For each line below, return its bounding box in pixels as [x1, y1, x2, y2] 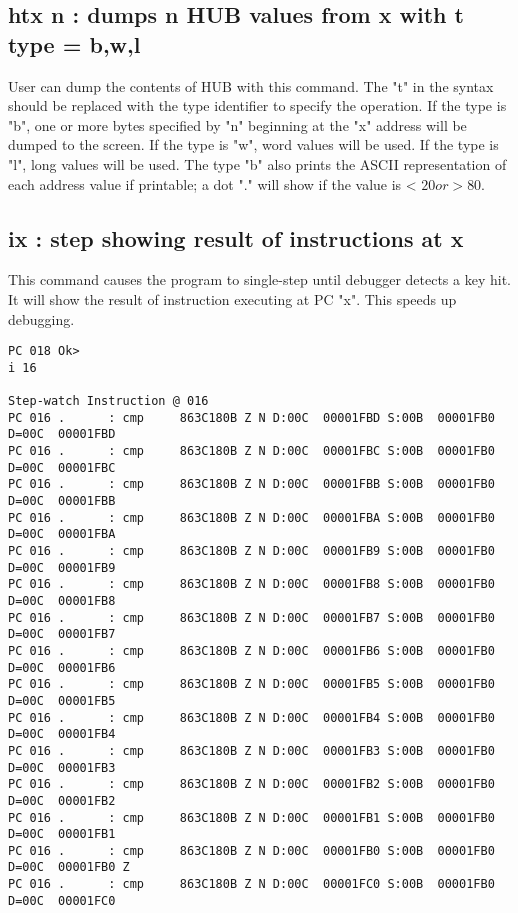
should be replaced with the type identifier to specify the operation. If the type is [8, 95, 507, 116]
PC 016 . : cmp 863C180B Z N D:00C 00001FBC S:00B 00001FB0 [8, 444, 495, 459]
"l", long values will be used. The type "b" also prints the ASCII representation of [8, 153, 507, 174]
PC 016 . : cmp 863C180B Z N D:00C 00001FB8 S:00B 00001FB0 [8, 577, 495, 592]
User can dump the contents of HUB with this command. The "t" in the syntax [8, 75, 494, 96]
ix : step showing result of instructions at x [8, 222, 464, 253]
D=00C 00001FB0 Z [8, 860, 130, 875]
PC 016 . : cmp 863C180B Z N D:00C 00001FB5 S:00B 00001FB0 [8, 677, 495, 692]
